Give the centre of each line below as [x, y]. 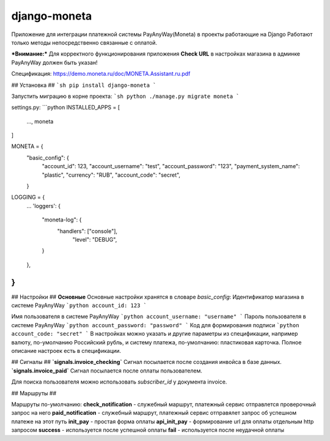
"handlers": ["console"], [87, 231]
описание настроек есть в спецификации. [66, 351]
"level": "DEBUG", [95, 239]
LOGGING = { [28, 197]
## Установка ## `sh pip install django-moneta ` [84, 85]
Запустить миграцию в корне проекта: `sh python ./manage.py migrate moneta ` [125, 96]
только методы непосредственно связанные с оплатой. [84, 42]
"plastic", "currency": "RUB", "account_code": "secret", [111, 175]
